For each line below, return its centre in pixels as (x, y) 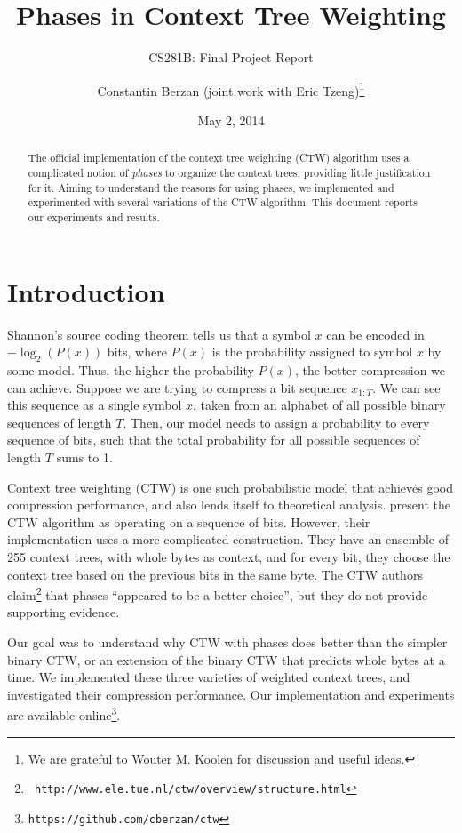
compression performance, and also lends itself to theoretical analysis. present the (229, 505)
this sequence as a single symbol (95, 405)
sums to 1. (84, 457)
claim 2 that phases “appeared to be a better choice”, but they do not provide (218, 593)
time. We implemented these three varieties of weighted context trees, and (209, 677)
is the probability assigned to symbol (312, 352)
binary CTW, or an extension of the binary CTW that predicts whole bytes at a (226, 659)
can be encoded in (375, 334)
